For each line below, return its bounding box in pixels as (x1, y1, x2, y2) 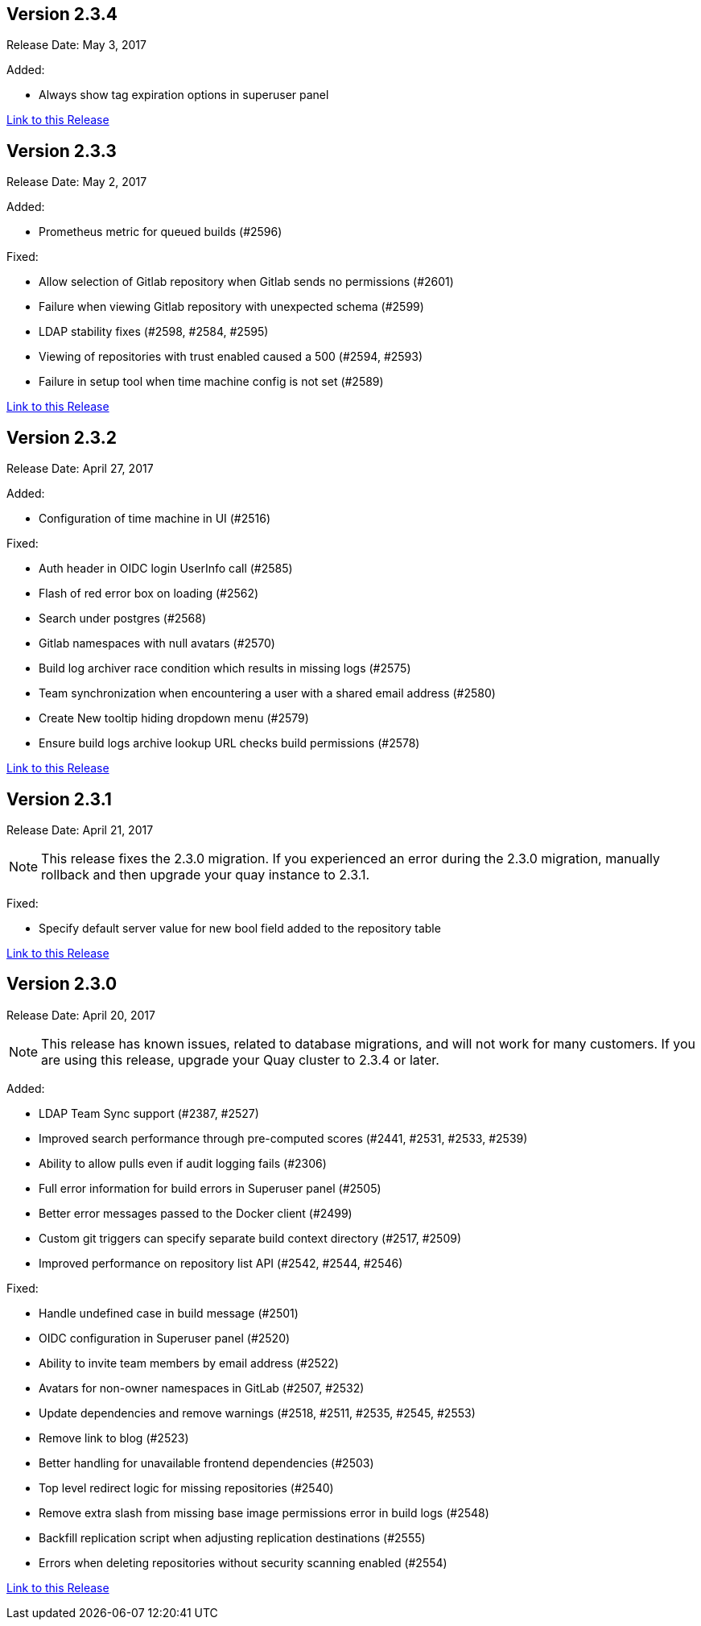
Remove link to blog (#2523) (39, 1430, 189, 1445)
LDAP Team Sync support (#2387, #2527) (39, 1106, 259, 1120)
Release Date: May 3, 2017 (6, 38, 146, 52)
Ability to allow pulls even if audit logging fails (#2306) (39, 1156, 327, 1170)
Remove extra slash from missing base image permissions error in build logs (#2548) (39, 1505, 489, 1520)
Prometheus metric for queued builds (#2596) (39, 225, 282, 239)
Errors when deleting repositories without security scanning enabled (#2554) (39, 1555, 447, 1570)
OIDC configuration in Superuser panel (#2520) (39, 1330, 291, 1345)
